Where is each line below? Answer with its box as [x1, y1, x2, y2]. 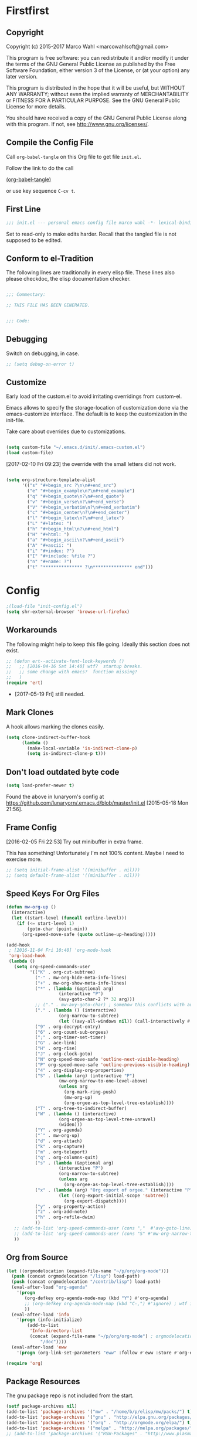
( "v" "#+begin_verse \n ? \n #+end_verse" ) [27, 499, 125, 505]
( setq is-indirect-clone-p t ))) [27, 751, 107, 757]
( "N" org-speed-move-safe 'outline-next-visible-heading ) [35, 1056, 180, 1062]
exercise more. [6, 856, 42, 863]
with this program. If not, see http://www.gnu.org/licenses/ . [6, 121, 150, 127]
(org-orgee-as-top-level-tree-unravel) [58, 1116, 157, 1122]
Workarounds [6, 625, 57, 635]
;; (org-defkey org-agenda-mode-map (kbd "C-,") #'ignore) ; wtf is [24, 1300, 195, 1306]
